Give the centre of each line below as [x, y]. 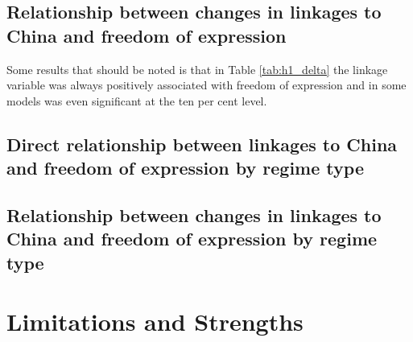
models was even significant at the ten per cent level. [137, 100]
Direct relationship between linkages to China [202, 144]
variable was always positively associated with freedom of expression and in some [206, 85]
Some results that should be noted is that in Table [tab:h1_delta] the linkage [197, 69]
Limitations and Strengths [155, 321]
